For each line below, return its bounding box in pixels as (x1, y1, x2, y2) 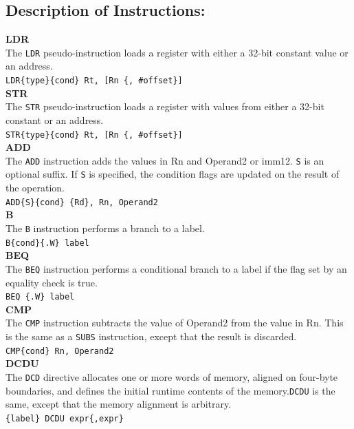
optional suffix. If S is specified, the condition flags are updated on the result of (5, 167, 340, 181)
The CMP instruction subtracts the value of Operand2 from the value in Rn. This (5, 315, 344, 330)
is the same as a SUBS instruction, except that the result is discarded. (5, 329, 297, 344)
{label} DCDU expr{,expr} (5, 413, 124, 423)
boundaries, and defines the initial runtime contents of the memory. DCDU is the (5, 383, 335, 397)
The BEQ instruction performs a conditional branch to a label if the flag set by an (5, 261, 347, 275)
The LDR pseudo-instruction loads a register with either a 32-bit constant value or (5, 45, 349, 59)
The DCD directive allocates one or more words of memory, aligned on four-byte (5, 369, 338, 384)
